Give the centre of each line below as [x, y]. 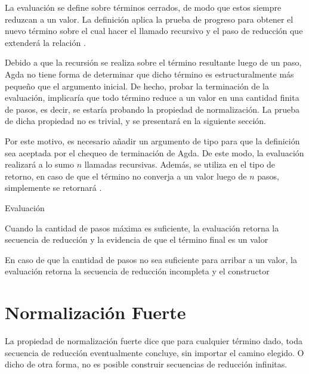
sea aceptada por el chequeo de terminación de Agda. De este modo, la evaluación [154, 152]
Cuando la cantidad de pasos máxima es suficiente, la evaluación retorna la [142, 228]
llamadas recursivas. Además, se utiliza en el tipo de [180, 164]
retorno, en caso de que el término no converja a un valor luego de [126, 176]
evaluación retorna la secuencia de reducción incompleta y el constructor [137, 271]
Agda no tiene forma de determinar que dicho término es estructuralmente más [149, 74]
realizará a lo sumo [40, 164]
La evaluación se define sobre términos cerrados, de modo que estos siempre [143, 7]
